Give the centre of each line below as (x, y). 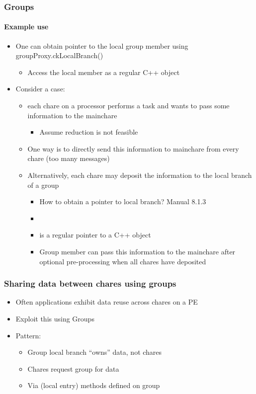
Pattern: (28, 335)
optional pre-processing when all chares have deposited (123, 261)
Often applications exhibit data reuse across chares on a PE (107, 302)
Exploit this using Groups (55, 318)
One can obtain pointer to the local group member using (102, 45)
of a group (43, 185)
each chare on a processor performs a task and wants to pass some (128, 106)
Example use (26, 27)
